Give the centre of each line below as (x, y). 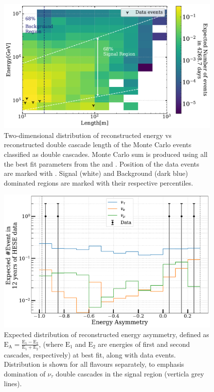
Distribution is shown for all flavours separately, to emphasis (94, 364)
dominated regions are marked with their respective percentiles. (98, 182)
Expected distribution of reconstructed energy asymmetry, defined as (107, 334)
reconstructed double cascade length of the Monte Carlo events (98, 145)
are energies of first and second (144, 344)
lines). (13, 383)
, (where (51, 344)
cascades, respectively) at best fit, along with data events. (90, 354)
